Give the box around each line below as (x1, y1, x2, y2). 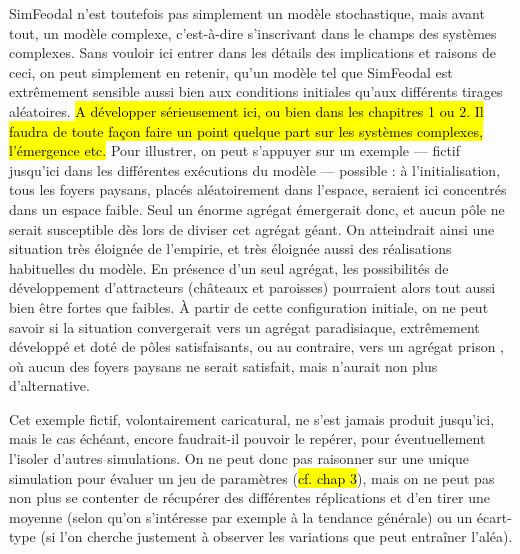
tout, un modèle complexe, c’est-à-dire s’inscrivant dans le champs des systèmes (9, 22, 497, 43)
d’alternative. (9, 375, 90, 396)
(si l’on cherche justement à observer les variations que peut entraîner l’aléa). (40, 526, 513, 547)
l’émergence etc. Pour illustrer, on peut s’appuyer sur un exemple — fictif (9, 140, 460, 161)
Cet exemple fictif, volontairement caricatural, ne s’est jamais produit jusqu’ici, (9, 408, 495, 429)
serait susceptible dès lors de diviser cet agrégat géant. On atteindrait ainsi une (9, 218, 495, 239)
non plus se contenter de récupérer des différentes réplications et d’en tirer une (9, 487, 490, 508)
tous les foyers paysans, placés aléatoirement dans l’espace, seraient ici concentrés (9, 179, 507, 200)
